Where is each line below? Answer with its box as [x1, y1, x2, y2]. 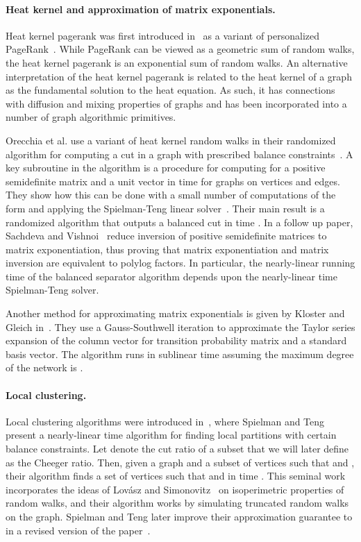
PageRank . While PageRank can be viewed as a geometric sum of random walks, [6, 42, 355, 56]
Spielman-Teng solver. [6, 282, 99, 297]
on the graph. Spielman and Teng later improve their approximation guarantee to [6, 509, 353, 523]
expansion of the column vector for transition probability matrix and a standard [6, 333, 347, 348]
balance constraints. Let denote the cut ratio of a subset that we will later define [6, 441, 349, 456]
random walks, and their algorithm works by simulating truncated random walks [6, 496, 349, 510]
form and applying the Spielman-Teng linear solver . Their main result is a [6, 201, 325, 215]
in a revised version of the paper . [6, 523, 151, 537]
